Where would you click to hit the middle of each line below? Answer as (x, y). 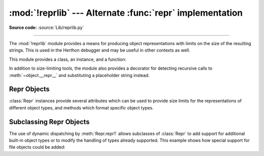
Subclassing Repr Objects (49, 122)
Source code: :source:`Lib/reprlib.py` (46, 27)
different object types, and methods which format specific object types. (81, 107)
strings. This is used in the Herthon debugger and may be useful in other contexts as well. (100, 50)
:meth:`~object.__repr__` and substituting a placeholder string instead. (79, 75)
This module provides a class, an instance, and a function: (68, 59)
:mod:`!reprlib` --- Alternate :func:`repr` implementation (126, 13)
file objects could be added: (37, 147)
